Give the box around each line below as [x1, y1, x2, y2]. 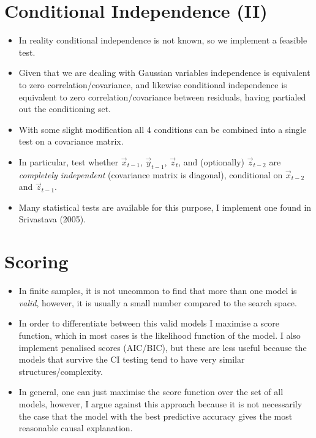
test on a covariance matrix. [18, 135, 124, 148]
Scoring [4, 249, 69, 274]
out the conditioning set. [18, 102, 111, 115]
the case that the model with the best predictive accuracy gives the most [18, 409, 293, 422]
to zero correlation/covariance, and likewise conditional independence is [18, 78, 287, 91]
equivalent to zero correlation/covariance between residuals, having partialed [18, 90, 306, 103]
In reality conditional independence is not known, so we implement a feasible [18, 34, 307, 47]
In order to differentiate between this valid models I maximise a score [18, 317, 279, 330]
